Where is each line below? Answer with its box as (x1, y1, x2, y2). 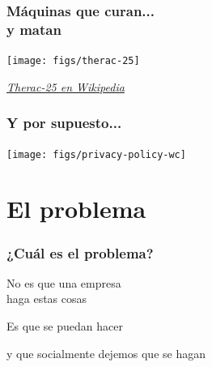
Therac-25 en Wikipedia (6, 78, 125, 95)
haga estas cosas (6, 290, 87, 307)
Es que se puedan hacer (6, 318, 123, 335)
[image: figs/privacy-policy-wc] (6, 148, 186, 160)
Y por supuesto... (6, 113, 122, 133)
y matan (6, 19, 61, 39)
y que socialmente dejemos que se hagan (6, 344, 206, 361)
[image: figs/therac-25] (6, 55, 140, 67)
